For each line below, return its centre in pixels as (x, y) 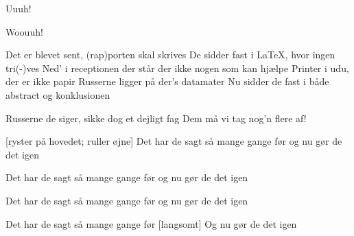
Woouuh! (24, 31)
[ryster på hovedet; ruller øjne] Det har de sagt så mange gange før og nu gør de (174, 141)
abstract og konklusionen (58, 94)
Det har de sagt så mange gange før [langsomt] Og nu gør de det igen (151, 223)
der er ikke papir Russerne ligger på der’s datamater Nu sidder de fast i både (167, 81)
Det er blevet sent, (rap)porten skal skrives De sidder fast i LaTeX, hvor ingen (170, 55)
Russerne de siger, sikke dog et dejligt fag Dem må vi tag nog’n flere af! (156, 118)
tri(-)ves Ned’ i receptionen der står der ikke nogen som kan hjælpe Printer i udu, (177, 68)
